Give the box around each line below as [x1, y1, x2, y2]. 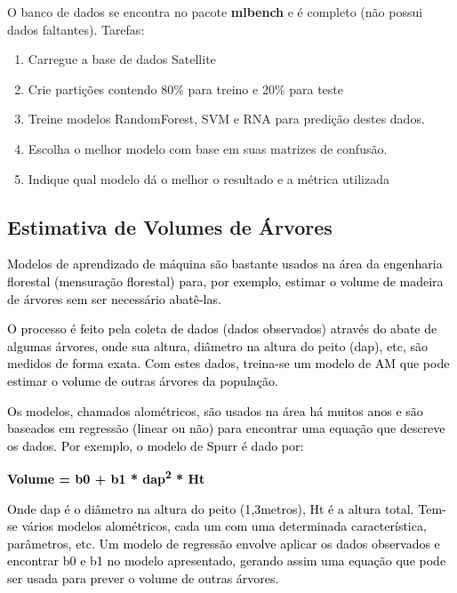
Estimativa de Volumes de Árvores [7, 212, 333, 240]
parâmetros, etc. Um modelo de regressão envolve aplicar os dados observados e [7, 533, 440, 552]
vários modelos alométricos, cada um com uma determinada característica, [21, 517, 427, 535]
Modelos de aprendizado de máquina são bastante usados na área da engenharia [7, 254, 443, 273]
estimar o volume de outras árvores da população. [7, 371, 278, 389]
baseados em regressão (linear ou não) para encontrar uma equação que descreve [7, 419, 445, 437]
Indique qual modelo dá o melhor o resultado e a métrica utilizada [28, 169, 389, 188]
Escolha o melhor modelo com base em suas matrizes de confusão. [28, 139, 388, 157]
